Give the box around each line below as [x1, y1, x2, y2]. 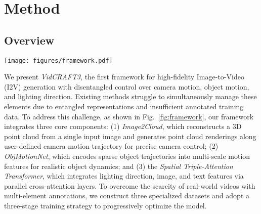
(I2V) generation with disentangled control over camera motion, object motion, [4, 81, 249, 92]
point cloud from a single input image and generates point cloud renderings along [4, 131, 256, 141]
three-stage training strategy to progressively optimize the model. [4, 200, 207, 210]
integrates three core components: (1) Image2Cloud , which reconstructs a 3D [4, 121, 242, 132]
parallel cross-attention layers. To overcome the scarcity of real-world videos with [4, 180, 255, 191]
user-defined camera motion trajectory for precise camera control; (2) [4, 141, 219, 151]
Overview [4, 32, 55, 48]
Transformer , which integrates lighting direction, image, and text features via [4, 170, 244, 181]
